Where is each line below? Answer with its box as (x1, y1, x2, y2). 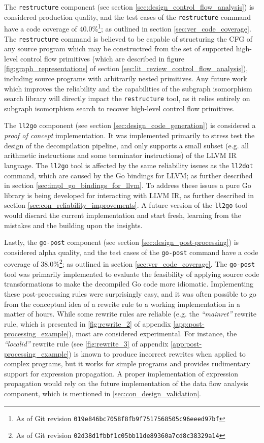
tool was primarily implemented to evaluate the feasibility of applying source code (4, 268, 259, 279)
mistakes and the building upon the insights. (4, 219, 143, 230)
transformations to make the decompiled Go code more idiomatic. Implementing (4, 278, 254, 289)
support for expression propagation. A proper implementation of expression (4, 368, 239, 378)
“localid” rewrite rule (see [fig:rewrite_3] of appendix (4, 338, 169, 349)
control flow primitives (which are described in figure (20, 53, 185, 64)
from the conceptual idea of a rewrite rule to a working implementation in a (4, 298, 240, 309)
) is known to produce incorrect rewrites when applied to (69, 348, 246, 359)
